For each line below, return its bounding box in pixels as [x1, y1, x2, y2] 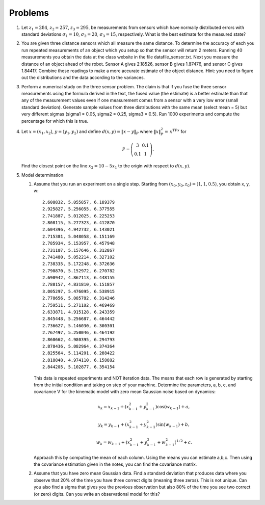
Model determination [21, 172, 64, 178]
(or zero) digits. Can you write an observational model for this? [33, 491, 160, 497]
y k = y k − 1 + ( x [98, 422, 130, 428]
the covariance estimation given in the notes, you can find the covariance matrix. [33, 461, 197, 467]
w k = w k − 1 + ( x [96, 440, 130, 446]
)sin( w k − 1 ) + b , [155, 422, 190, 428]
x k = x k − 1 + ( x [97, 404, 130, 411]
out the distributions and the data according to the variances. [21, 75, 145, 80]
